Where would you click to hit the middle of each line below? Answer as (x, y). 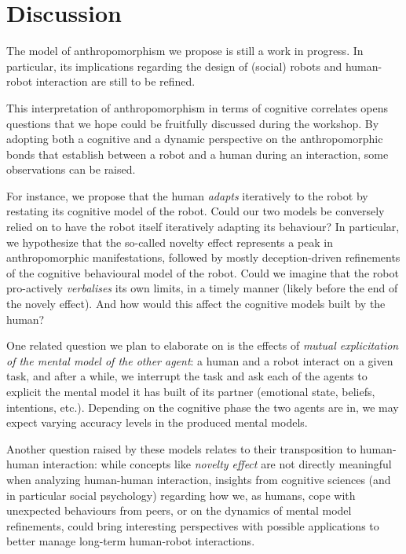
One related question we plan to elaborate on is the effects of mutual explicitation (203, 345)
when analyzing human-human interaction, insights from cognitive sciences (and (199, 479)
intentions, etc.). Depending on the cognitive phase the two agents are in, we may (203, 407)
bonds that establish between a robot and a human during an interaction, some (198, 154)
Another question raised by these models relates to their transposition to (181, 448)
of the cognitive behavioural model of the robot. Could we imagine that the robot (203, 272)
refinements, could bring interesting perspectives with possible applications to (193, 525)
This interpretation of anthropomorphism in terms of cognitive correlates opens (198, 107)
